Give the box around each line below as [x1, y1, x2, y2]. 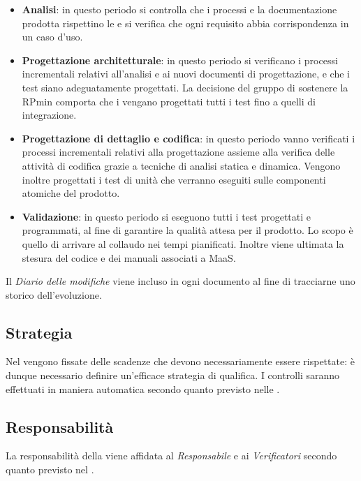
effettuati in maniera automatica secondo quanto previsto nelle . [6, 381, 280, 396]
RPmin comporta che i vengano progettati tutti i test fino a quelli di [22, 94, 316, 108]
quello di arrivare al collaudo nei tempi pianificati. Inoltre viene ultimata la [22, 236, 344, 251]
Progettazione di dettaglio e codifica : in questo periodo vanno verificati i [22, 131, 355, 145]
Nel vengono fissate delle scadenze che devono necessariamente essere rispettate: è [6, 354, 355, 369]
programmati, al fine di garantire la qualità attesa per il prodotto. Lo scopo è [22, 223, 353, 237]
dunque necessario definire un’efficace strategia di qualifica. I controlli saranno [6, 368, 340, 383]
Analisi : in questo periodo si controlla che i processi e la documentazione [22, 2, 337, 16]
